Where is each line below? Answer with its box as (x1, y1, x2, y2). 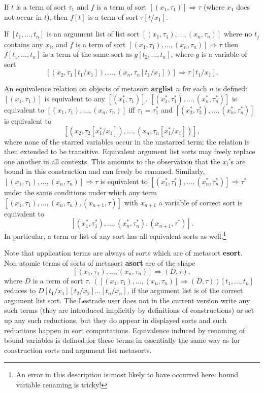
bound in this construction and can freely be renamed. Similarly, (4, 166, 205, 176)
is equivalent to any (44, 93, 105, 104)
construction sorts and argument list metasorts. (4, 344, 152, 355)
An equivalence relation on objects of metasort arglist (4, 83, 174, 94)
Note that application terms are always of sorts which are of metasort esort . (4, 247, 243, 258)
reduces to (4, 285, 36, 296)
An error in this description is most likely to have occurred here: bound (16, 369, 239, 380)
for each (182, 83, 207, 94)
